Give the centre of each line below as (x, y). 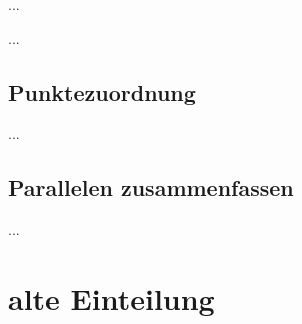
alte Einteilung (111, 297)
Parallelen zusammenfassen (151, 187)
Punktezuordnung (102, 91)
